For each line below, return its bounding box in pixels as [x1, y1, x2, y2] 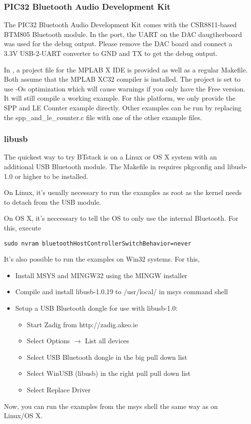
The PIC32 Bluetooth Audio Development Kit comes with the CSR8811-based [4, 19, 237, 30]
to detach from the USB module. [4, 196, 101, 207]
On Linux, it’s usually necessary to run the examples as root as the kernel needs [4, 187, 242, 197]
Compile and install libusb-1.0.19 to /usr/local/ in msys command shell [15, 286, 228, 297]
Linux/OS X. [4, 410, 43, 421]
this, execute [4, 222, 41, 232]
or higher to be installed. [15, 171, 89, 181]
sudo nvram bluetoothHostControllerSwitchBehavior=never [4, 240, 191, 247]
